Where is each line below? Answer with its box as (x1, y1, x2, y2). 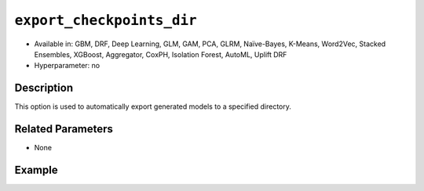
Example (14, 163, 58, 176)
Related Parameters (14, 122, 114, 136)
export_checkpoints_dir (14, 12, 197, 29)
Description (14, 81, 74, 95)
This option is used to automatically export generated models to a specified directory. (14, 102, 292, 111)
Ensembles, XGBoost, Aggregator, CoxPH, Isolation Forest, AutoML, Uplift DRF (34, 49, 287, 59)
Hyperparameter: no (34, 61, 101, 70)
